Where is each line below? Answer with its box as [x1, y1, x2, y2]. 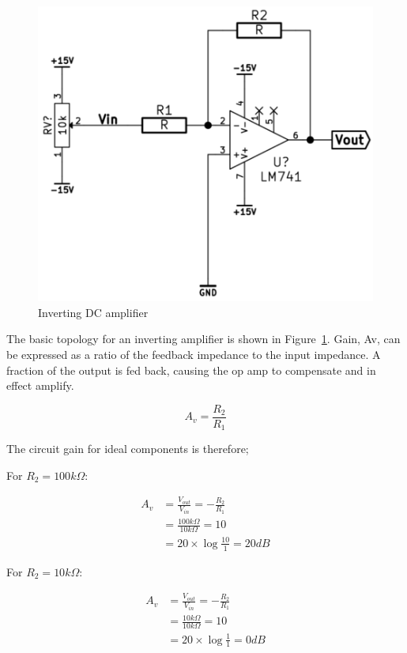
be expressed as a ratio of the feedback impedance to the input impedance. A [6, 345, 381, 362]
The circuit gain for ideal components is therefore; [6, 440, 249, 457]
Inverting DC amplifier [38, 304, 149, 320]
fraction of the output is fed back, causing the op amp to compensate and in [6, 361, 376, 378]
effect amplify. [6, 377, 74, 394]
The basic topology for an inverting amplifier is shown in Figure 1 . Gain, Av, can [6, 330, 401, 347]
